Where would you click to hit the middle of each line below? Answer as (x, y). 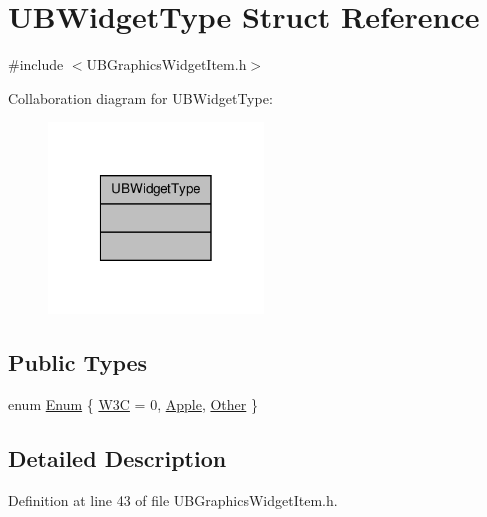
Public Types (78, 362)
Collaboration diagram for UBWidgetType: (140, 97)
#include (36, 64)
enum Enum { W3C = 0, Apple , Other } (133, 403)
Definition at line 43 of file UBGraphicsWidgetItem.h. (173, 499)
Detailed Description (117, 457)
